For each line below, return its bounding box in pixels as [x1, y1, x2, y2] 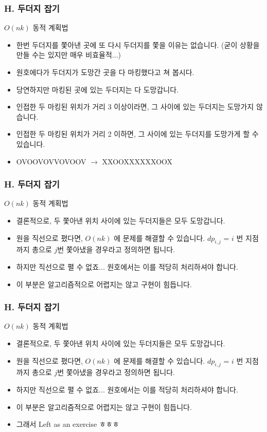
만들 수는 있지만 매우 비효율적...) [16, 49, 121, 60]
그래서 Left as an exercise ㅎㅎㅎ [16, 419, 119, 429]
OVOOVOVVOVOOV [16, 156, 86, 166]
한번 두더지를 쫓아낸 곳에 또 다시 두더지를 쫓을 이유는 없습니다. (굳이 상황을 [16, 39, 260, 50]
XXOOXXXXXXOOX [102, 156, 173, 166]
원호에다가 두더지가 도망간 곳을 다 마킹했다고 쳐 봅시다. [16, 67, 194, 77]
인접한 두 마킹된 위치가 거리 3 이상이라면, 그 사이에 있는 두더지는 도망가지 [16, 101, 254, 112]
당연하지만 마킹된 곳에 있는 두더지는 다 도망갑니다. [16, 84, 179, 95]
